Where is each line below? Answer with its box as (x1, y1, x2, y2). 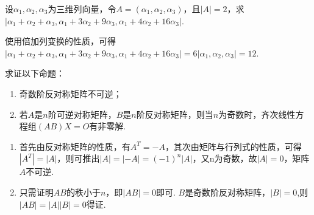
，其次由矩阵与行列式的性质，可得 (165, 140, 302, 152)
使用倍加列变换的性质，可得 (5, 35, 116, 47)
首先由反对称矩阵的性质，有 (19, 140, 130, 152)
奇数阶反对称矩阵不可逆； (19, 87, 122, 100)
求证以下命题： (5, 67, 65, 80)
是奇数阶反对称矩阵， (185, 185, 271, 198)
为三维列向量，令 (48, 2, 116, 15)
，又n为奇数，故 (192, 152, 257, 165)
